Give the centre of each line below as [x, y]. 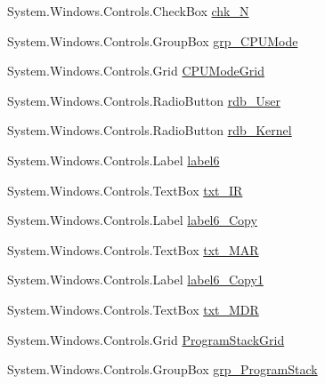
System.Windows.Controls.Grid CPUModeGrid [136, 71]
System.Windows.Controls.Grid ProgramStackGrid [146, 339]
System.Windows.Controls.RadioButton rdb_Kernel [150, 130]
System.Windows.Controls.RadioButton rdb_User [144, 100]
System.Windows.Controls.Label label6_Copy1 [135, 280]
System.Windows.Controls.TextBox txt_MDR [133, 309]
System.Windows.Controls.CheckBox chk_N [128, 11]
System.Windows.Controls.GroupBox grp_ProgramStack [162, 369]
